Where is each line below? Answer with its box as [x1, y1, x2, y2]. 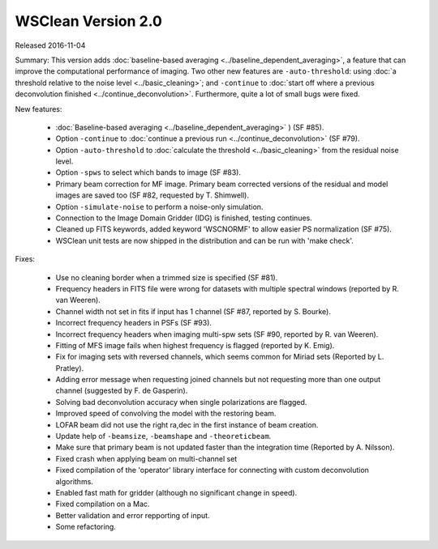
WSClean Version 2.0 [15, 12, 162, 30]
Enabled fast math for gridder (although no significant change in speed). [55, 488, 298, 497]
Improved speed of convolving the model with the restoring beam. [55, 409, 277, 419]
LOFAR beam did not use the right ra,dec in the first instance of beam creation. [55, 419, 319, 429]
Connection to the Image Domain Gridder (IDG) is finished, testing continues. [55, 213, 312, 223]
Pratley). [55, 363, 84, 372]
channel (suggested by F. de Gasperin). [55, 385, 188, 396]
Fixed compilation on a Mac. [55, 499, 150, 509]
